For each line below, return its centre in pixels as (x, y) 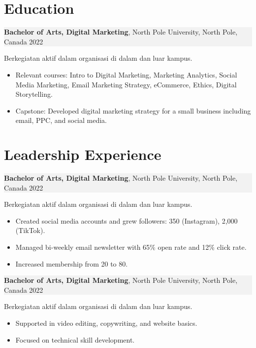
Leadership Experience (83, 154)
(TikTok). (30, 230)
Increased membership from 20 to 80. (72, 263)
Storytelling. (34, 94)
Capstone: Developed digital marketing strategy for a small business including (133, 110)
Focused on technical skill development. (75, 339)
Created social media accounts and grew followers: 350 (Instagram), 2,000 (127, 220)
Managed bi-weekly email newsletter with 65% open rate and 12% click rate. (131, 247)
